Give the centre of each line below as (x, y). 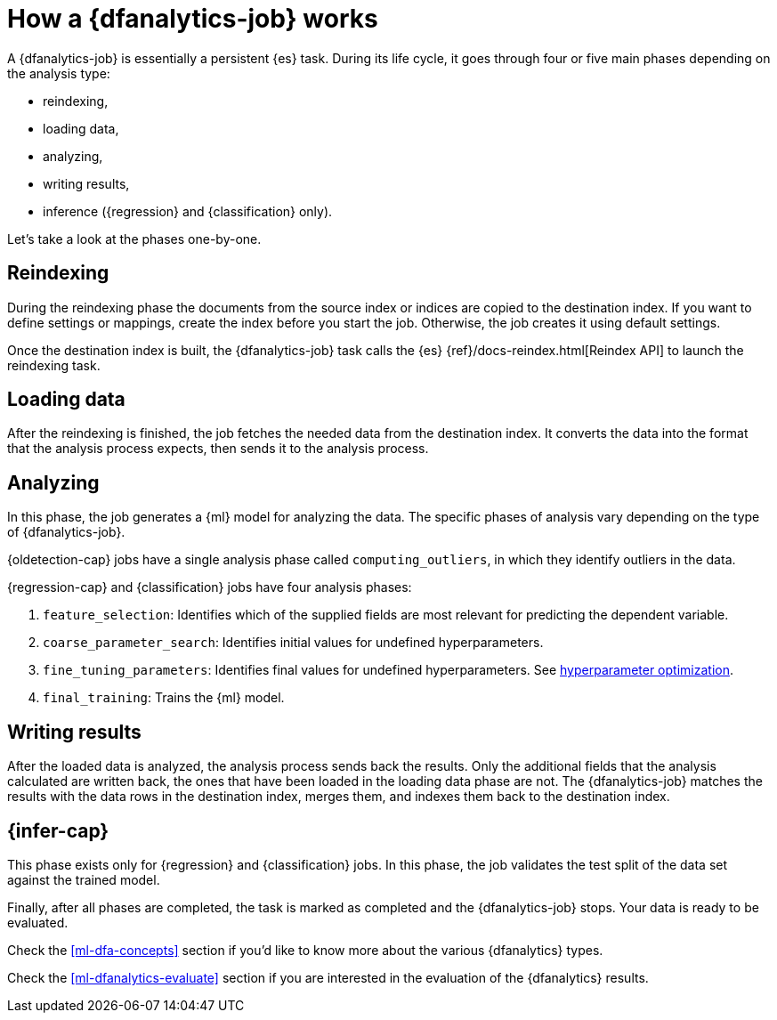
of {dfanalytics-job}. (66, 532)
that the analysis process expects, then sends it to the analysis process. (218, 449)
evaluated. (38, 922)
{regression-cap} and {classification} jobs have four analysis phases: (210, 587)
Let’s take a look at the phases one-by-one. (134, 239)
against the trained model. (84, 879)
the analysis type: (59, 73)
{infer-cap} (58, 830)
